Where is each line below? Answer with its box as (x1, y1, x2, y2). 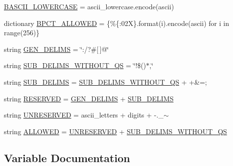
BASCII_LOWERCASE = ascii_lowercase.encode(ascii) (4, 1, 174, 11)
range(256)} (4, 27, 40, 38)
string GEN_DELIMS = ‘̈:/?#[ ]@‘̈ (4, 44, 109, 54)
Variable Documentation (4, 150, 130, 165)
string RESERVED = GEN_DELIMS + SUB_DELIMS (4, 93, 174, 103)
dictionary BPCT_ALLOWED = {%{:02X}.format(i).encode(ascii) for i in (4, 18, 229, 28)
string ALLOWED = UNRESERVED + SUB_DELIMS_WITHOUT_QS (4, 126, 227, 136)
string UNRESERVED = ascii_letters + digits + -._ (4, 110, 163, 120)
